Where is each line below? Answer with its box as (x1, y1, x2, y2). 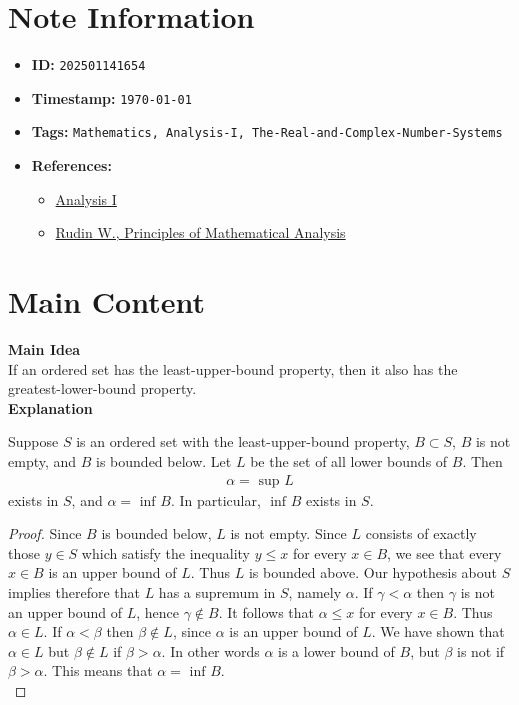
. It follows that (218, 601, 315, 622)
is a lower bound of (278, 640, 395, 661)
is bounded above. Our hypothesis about (248, 562, 498, 583)
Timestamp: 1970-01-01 (31, 87, 192, 108)
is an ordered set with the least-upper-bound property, (76, 431, 410, 452)
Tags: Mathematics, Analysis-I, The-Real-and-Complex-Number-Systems (31, 121, 503, 142)
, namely (288, 581, 342, 602)
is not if (456, 640, 505, 661)
